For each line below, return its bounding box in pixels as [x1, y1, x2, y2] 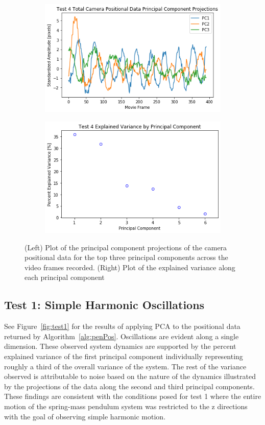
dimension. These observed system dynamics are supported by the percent [4, 341, 236, 351]
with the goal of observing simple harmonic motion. [4, 411, 166, 421]
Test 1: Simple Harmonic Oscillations [4, 297, 205, 313]
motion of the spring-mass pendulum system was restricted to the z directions [4, 400, 248, 411]
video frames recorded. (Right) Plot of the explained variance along [25, 262, 235, 272]
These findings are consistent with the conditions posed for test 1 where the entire [4, 391, 261, 402]
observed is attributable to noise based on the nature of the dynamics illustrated [4, 371, 256, 382]
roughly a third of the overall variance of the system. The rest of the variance [4, 361, 247, 371]
